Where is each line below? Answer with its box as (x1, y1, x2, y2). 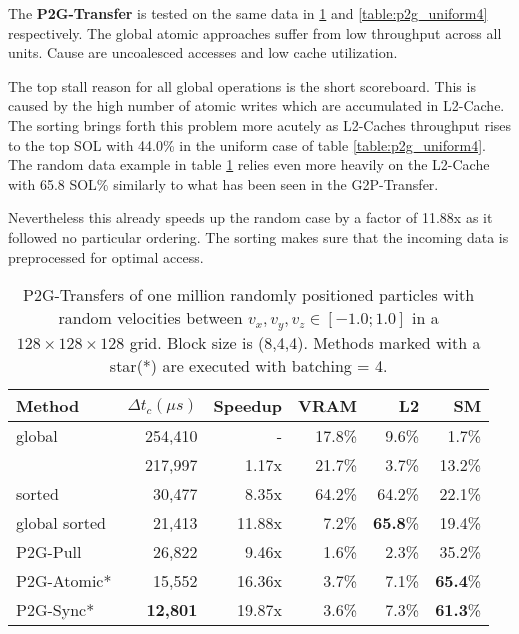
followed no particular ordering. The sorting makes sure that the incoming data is (8, 226, 509, 247)
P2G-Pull (16, 540, 82, 564)
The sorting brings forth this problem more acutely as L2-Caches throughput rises (8, 114, 512, 135)
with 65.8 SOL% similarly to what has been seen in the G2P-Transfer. (8, 173, 439, 194)
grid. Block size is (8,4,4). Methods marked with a (129, 331, 481, 355)
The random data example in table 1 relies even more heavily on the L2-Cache (8, 154, 490, 175)
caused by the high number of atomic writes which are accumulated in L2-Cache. (8, 95, 505, 116)
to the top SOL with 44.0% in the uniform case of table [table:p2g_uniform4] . (8, 134, 486, 155)
